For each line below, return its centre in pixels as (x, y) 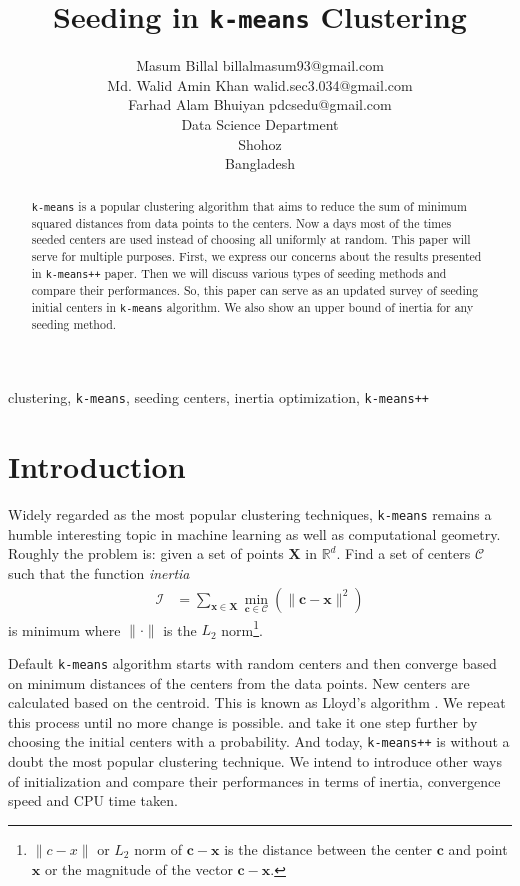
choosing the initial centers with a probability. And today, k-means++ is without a (259, 741)
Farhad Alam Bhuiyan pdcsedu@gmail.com (260, 104)
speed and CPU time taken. (93, 800)
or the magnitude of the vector (138, 868)
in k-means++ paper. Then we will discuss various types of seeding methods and (239, 272)
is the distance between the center (328, 848)
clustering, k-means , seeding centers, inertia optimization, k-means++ (218, 397)
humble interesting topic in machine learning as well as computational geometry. (254, 533)
